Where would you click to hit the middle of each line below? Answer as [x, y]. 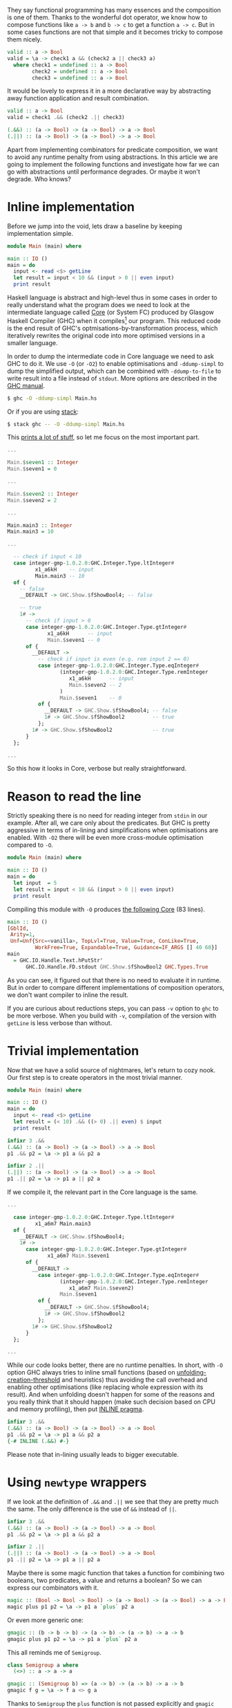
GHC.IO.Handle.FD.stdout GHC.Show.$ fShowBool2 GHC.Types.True [117, 967]
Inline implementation [71, 207]
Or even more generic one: [46, 1620]
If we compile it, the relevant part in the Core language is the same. [103, 1192]
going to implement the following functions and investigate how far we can [113, 164]
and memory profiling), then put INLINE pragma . [76, 1409]
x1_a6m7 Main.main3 [63, 1224]
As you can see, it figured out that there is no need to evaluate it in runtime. [114, 980]
